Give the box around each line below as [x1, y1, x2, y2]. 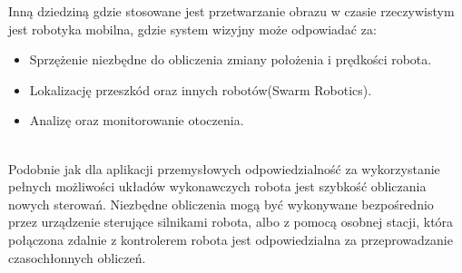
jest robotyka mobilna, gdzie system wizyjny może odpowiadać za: [8, 19, 377, 38]
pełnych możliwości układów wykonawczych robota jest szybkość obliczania [8, 177, 427, 196]
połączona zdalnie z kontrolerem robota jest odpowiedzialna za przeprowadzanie [8, 229, 453, 249]
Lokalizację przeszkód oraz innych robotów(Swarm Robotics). [29, 80, 372, 99]
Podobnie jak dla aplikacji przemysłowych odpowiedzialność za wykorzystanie [8, 159, 440, 178]
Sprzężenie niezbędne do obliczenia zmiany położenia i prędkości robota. [29, 50, 432, 69]
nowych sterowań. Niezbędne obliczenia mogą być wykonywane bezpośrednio [8, 194, 434, 213]
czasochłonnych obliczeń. [8, 248, 146, 267]
